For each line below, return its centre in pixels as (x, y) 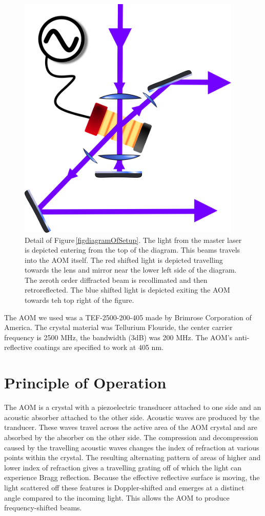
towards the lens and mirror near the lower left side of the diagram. (131, 270)
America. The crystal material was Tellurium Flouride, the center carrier (118, 327)
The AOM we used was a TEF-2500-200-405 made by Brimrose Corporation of (128, 317)
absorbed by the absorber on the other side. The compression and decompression (131, 437)
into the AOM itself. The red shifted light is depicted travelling (124, 260)
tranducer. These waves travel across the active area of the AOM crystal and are (131, 427)
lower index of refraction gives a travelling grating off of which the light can (123, 467)
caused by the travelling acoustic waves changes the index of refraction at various (132, 447)
